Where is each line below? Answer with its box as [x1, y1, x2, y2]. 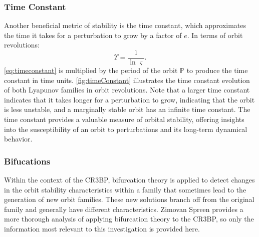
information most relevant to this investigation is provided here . [4, 223, 200, 233]
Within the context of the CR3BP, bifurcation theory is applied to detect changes [4, 174, 255, 185]
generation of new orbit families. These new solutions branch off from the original [4, 194, 254, 204]
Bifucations [4, 154, 51, 167]
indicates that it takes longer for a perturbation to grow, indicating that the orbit [4, 94, 255, 104]
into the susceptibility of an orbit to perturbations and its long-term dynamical [4, 123, 247, 134]
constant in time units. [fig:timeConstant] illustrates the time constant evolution [4, 74, 250, 85]
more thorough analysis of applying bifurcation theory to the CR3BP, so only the [4, 213, 254, 224]
